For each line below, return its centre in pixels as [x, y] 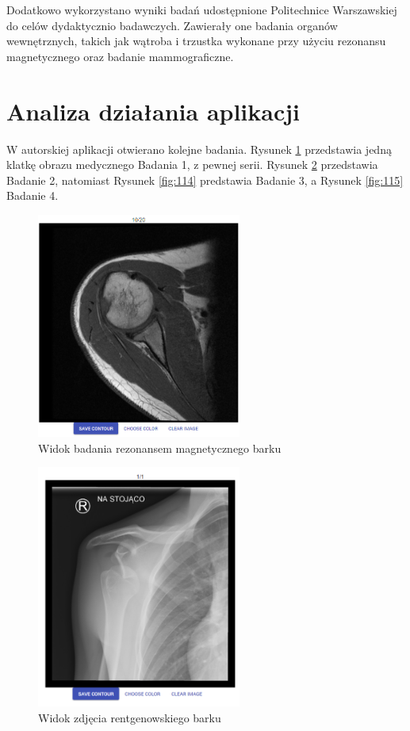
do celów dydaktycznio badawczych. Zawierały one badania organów [172, 25]
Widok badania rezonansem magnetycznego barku [160, 448]
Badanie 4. [33, 195]
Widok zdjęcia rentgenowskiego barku [130, 717]
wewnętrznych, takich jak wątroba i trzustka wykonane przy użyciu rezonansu [196, 41]
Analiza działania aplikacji [153, 111]
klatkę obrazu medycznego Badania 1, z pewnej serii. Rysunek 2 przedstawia [192, 165]
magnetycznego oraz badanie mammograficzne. [120, 56]
